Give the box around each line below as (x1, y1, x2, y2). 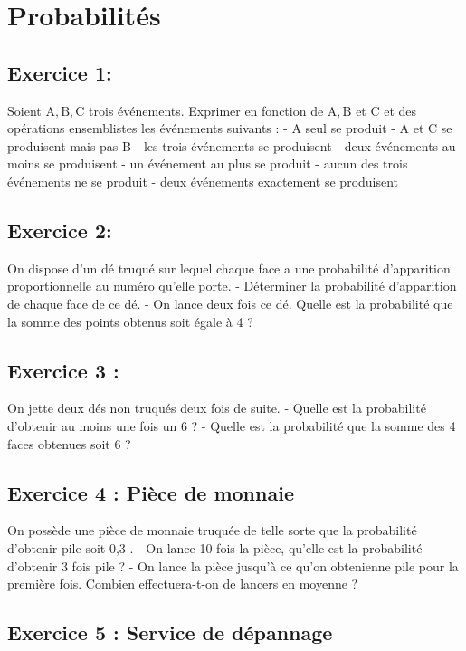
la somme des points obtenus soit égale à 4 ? (7, 311, 253, 330)
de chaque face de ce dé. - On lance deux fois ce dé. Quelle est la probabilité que (7, 293, 453, 312)
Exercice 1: (7, 58, 112, 86)
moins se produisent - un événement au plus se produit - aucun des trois (7, 154, 408, 173)
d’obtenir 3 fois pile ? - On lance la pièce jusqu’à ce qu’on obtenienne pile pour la (7, 556, 459, 575)
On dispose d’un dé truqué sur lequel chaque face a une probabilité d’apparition (7, 258, 451, 277)
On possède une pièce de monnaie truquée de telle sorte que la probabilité (7, 521, 417, 540)
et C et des (356, 101, 417, 120)
